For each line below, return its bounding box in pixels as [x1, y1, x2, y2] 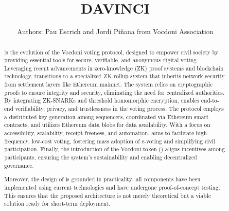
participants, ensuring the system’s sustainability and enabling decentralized [4, 153, 197, 161]
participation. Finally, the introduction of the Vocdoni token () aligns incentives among [4, 145, 225, 153]
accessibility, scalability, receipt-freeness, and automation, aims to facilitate [4, 129, 194, 137]
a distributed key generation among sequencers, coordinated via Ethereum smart [4, 112, 209, 121]
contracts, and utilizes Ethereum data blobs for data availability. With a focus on [4, 121, 211, 129]
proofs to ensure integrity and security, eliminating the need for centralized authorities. [4, 88, 225, 96]
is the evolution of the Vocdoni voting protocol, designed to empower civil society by [4, 48, 219, 56]
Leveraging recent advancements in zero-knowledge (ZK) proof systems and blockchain [4, 64, 224, 72]
